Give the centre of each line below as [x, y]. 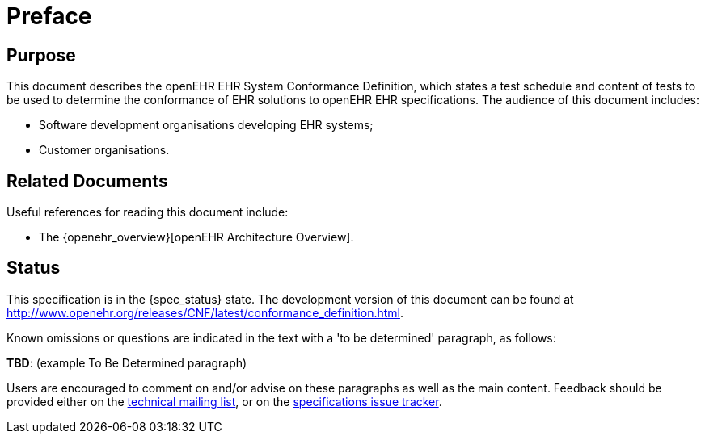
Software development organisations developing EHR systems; [206, 125]
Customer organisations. [104, 150]
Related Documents [87, 181]
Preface [49, 16]
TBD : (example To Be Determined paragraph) [127, 362]
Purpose [41, 55]
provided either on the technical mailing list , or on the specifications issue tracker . [224, 401]
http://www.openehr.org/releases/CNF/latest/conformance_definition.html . [205, 312]
